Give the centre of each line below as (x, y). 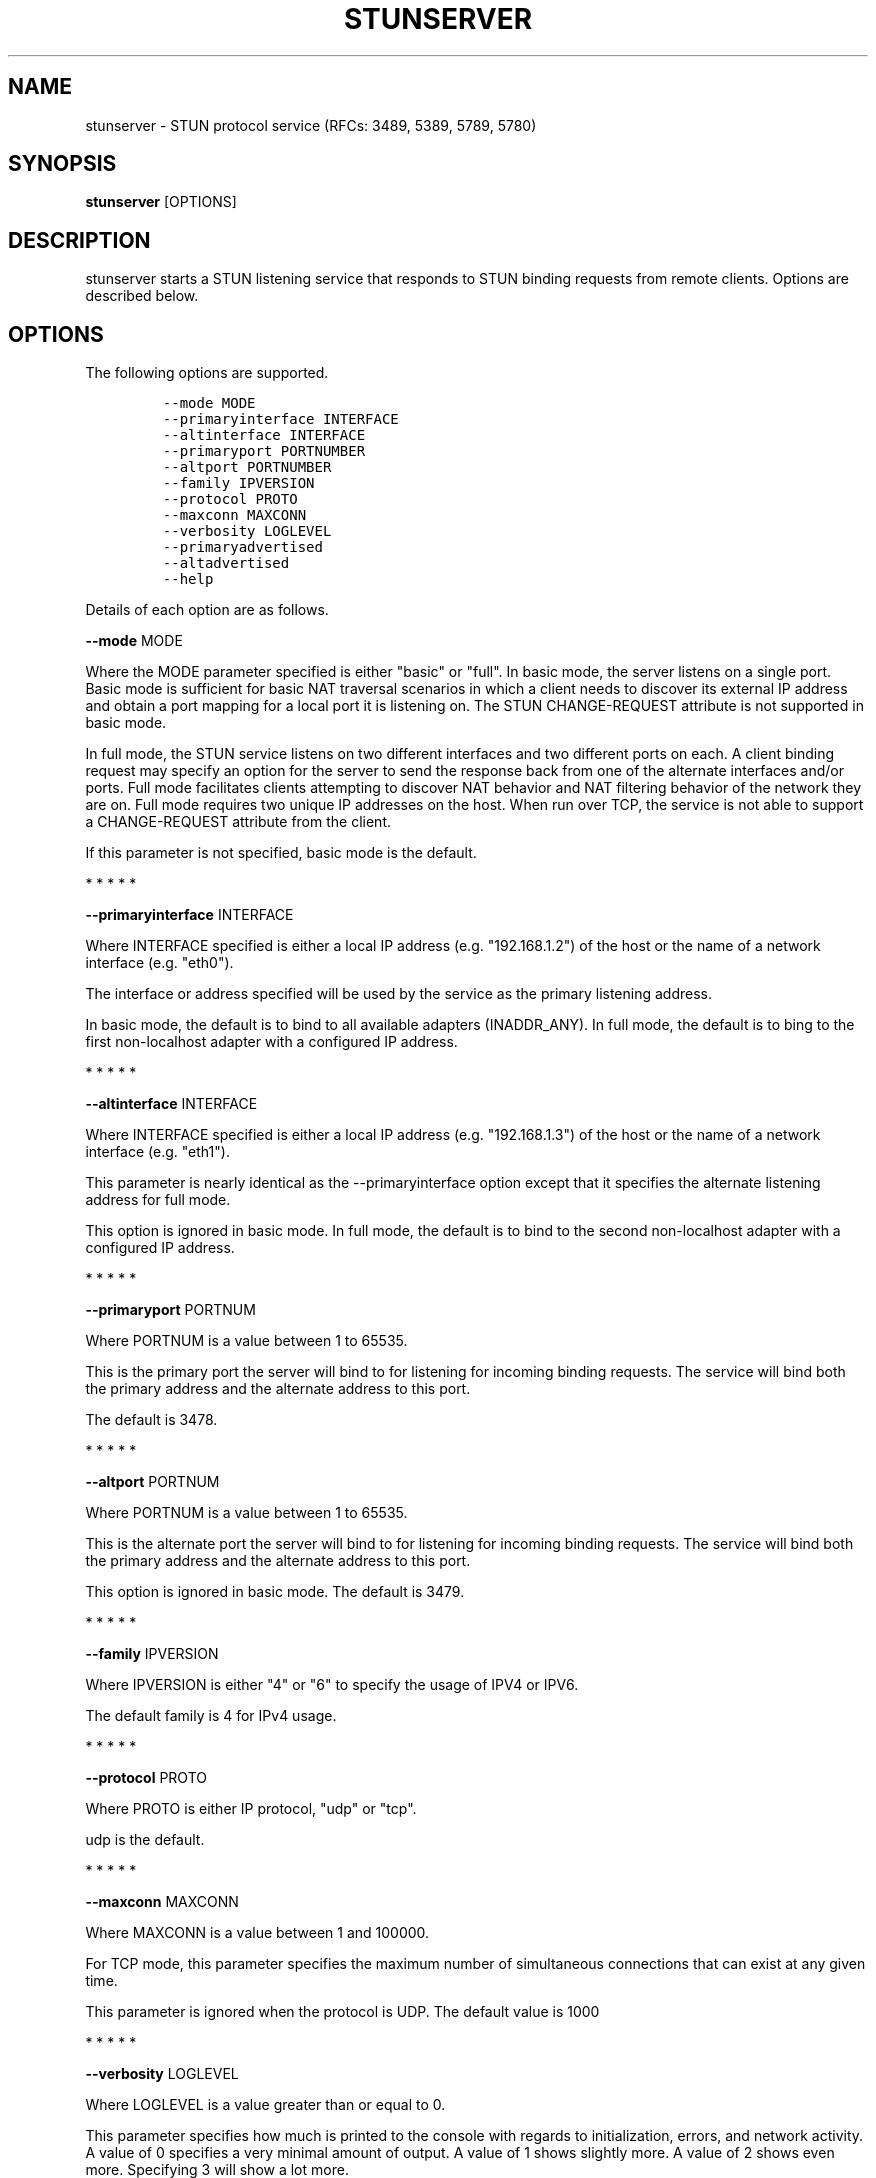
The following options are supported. (207, 373)
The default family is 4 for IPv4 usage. (211, 1716)
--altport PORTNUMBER (247, 467)
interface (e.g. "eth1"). (157, 1152)
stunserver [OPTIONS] (161, 202)
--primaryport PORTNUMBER (264, 451)
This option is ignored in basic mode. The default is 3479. (275, 1592)
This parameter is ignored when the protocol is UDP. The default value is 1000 (342, 2012)
